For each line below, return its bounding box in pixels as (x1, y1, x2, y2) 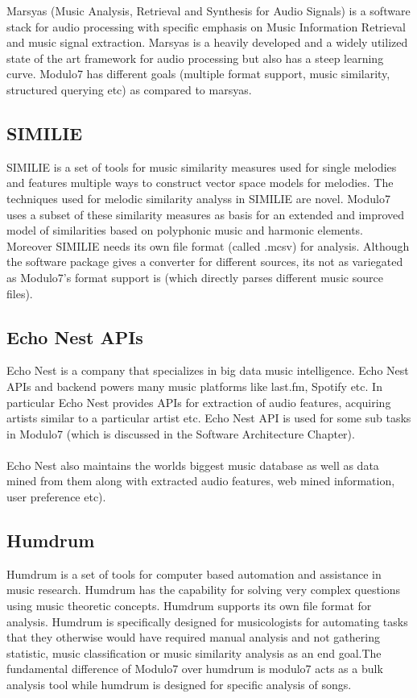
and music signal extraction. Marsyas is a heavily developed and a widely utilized (6, 34, 408, 51)
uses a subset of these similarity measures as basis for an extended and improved (6, 206, 405, 222)
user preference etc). (6, 488, 106, 505)
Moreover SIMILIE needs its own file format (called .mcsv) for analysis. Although (6, 237, 410, 254)
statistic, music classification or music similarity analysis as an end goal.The (6, 644, 382, 661)
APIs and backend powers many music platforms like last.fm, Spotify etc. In (6, 377, 382, 394)
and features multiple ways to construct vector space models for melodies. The (6, 174, 394, 191)
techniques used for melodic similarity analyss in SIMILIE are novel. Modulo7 (6, 189, 390, 206)
